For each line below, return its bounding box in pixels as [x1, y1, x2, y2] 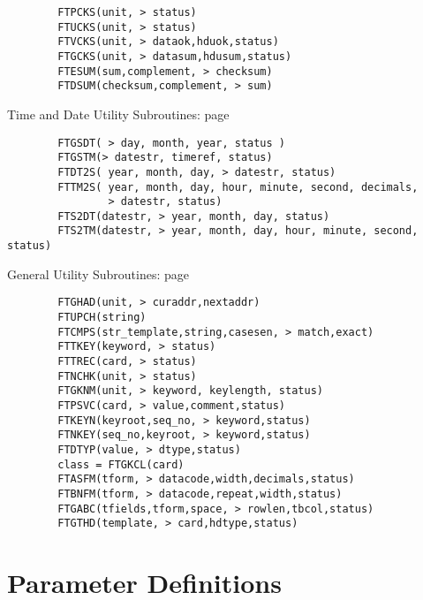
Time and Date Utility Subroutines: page [7, 104, 230, 123]
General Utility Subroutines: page [7, 264, 190, 283]
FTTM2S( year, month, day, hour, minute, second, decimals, [57, 180, 419, 194]
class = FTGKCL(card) [57, 458, 185, 471]
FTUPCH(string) [57, 311, 147, 324]
